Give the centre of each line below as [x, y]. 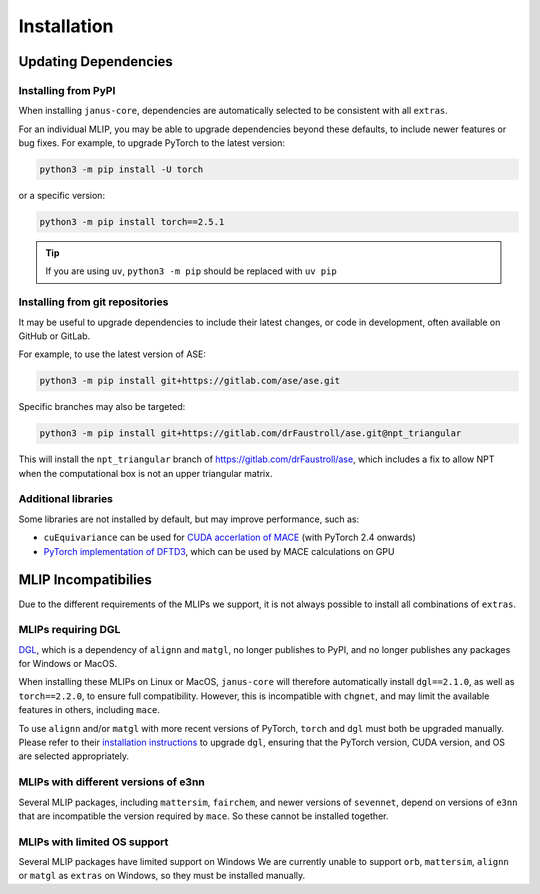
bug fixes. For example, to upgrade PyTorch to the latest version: [151, 143]
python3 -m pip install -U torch [121, 169]
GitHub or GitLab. [54, 336]
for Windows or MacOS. [68, 664]
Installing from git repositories [93, 302]
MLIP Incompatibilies [85, 580]
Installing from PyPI [67, 90]
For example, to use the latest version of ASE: [112, 354]
